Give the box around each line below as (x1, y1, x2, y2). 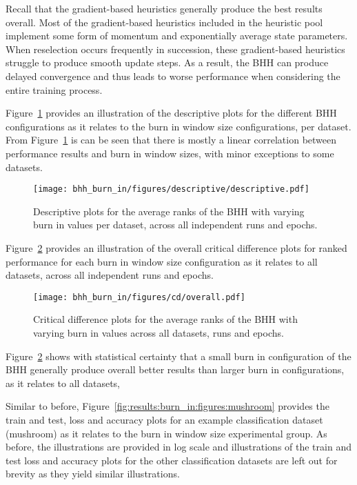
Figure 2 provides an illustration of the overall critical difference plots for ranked (6, 240, 347, 255)
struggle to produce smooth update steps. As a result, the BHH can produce (6, 55, 329, 70)
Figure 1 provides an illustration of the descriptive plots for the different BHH (6, 106, 337, 120)
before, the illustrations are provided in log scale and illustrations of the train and (6, 439, 351, 454)
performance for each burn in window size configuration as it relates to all (6, 254, 318, 268)
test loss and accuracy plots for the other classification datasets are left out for (6, 453, 338, 467)
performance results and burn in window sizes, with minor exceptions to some (6, 146, 334, 160)
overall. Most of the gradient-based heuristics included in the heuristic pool (6, 14, 323, 29)
